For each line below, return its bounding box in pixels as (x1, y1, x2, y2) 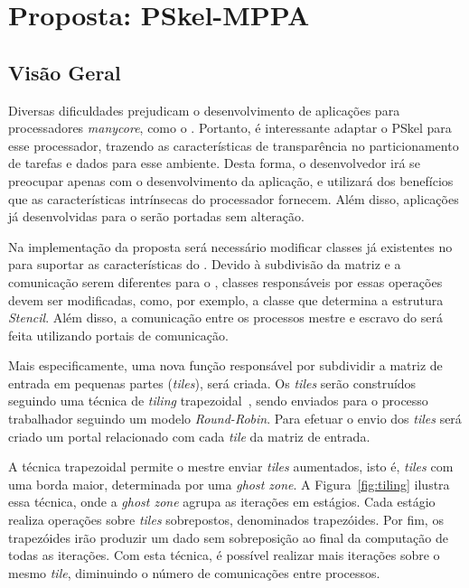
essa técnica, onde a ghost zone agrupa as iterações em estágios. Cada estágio (8, 492, 436, 511)
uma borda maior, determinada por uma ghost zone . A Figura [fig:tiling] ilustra (8, 474, 450, 493)
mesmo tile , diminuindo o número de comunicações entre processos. (8, 563, 380, 582)
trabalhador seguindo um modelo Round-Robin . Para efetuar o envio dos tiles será (8, 409, 462, 428)
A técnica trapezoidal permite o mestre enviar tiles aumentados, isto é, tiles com (8, 457, 454, 476)
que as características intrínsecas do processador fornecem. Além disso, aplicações (8, 189, 459, 208)
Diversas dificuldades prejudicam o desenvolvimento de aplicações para (8, 100, 400, 119)
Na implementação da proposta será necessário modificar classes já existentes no (8, 237, 453, 256)
